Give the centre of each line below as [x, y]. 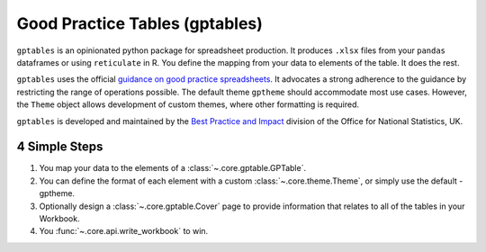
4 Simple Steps [60, 147]
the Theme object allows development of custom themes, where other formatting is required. [188, 104]
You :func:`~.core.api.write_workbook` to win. [124, 231]
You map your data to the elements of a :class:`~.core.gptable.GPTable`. [172, 168]
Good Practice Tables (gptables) [139, 23]
